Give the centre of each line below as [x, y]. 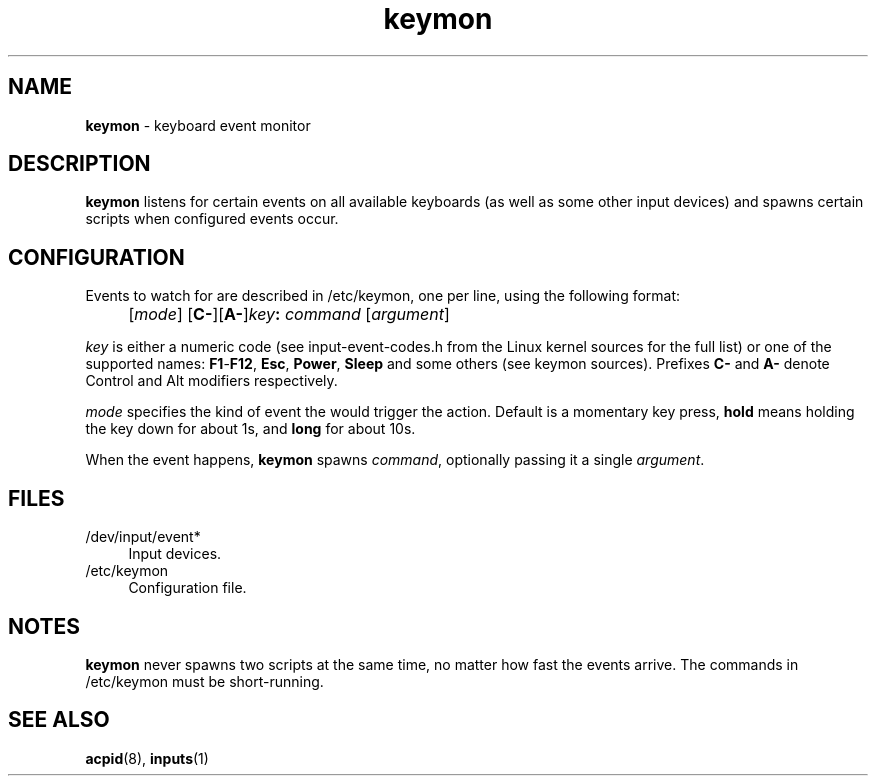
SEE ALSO [59, 720]
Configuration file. [187, 588]
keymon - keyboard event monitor [198, 125]
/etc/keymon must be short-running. [204, 681]
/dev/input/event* [143, 537]
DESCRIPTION [79, 164]
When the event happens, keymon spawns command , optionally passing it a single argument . [395, 460]
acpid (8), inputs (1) [147, 758]
